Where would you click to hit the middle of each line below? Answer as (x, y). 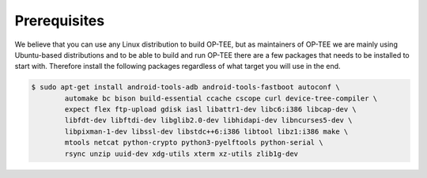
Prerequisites (60, 21)
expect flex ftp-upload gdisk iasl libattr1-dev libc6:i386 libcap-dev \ (211, 110)
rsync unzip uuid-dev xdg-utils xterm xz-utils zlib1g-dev (181, 153)
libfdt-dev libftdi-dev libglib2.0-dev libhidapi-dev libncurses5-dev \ (208, 120)
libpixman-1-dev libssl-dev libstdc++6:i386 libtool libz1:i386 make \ (206, 131)
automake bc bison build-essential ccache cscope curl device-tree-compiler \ (221, 98)
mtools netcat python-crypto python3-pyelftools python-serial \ (194, 143)
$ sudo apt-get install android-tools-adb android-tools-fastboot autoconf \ (185, 87)
